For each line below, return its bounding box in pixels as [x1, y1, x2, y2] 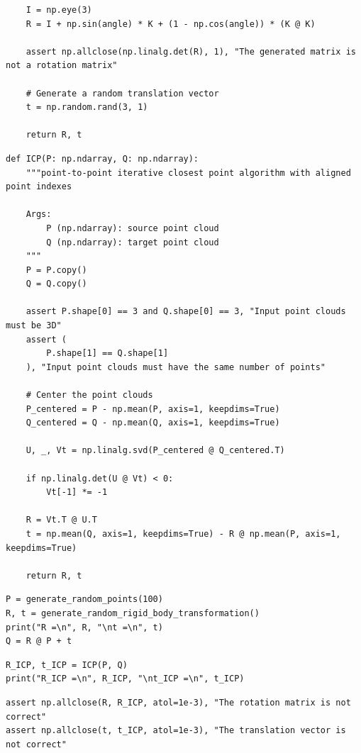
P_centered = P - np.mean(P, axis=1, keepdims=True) [26, 403, 280, 414]
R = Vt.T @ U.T [26, 515, 97, 525]
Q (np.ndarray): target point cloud [46, 237, 219, 247]
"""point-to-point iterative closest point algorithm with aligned [26, 167, 351, 178]
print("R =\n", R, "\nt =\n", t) [6, 622, 163, 632]
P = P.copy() [26, 264, 87, 275]
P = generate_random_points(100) [6, 594, 163, 605]
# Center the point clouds [26, 390, 153, 401]
